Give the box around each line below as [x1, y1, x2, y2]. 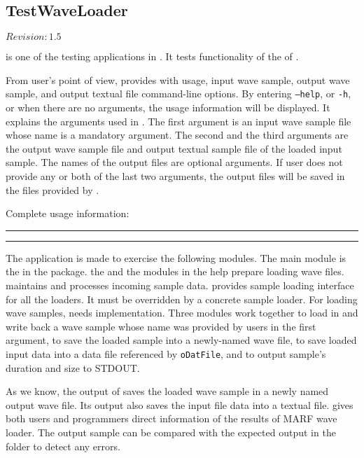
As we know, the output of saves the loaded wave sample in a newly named [6, 384, 329, 398]
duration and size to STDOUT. [6, 360, 140, 375]
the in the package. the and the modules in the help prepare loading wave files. [6, 264, 344, 279]
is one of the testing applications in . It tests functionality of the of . [6, 49, 299, 64]
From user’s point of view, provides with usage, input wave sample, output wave [6, 72, 350, 87]
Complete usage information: [6, 206, 129, 221]
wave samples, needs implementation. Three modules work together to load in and [6, 305, 358, 320]
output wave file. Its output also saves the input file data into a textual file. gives [6, 397, 353, 412]
